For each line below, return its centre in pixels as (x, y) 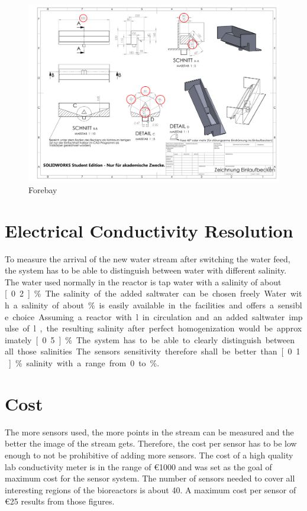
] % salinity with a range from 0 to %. (84, 363)
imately (18, 339)
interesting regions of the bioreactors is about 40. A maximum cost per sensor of (151, 489)
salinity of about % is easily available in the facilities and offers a (148, 305)
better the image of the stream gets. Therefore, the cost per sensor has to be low (151, 443)
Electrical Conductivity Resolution (149, 230)
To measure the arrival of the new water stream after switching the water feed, (148, 258)
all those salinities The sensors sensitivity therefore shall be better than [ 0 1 (153, 351)
